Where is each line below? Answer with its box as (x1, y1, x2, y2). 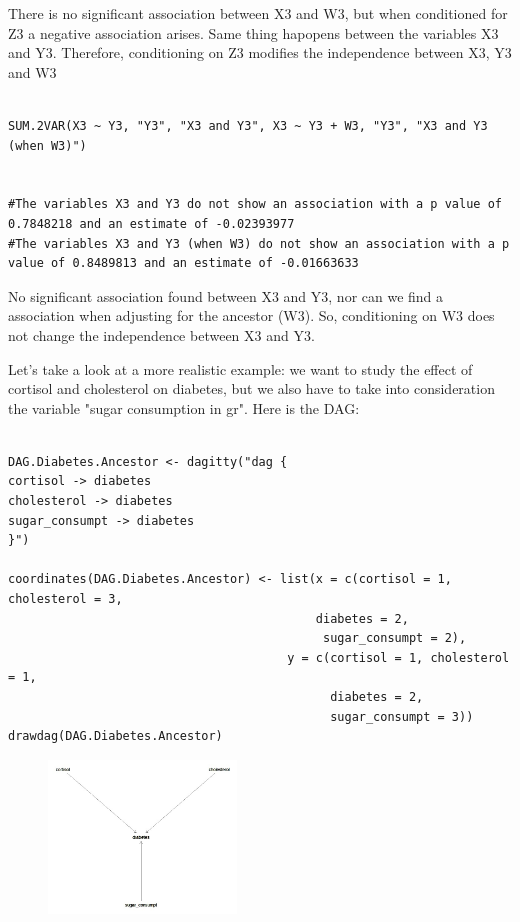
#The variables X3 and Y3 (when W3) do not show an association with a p (8, 236, 510, 251)
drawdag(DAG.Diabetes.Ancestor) (8, 729, 223, 744)
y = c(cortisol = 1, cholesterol (287, 650, 510, 665)
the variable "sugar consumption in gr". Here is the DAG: (8, 397, 360, 418)
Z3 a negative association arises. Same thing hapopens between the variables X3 (8, 22, 499, 43)
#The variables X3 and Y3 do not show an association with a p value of (8, 197, 502, 212)
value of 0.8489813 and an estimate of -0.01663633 (8, 256, 359, 271)
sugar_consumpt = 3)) (330, 709, 474, 724)
